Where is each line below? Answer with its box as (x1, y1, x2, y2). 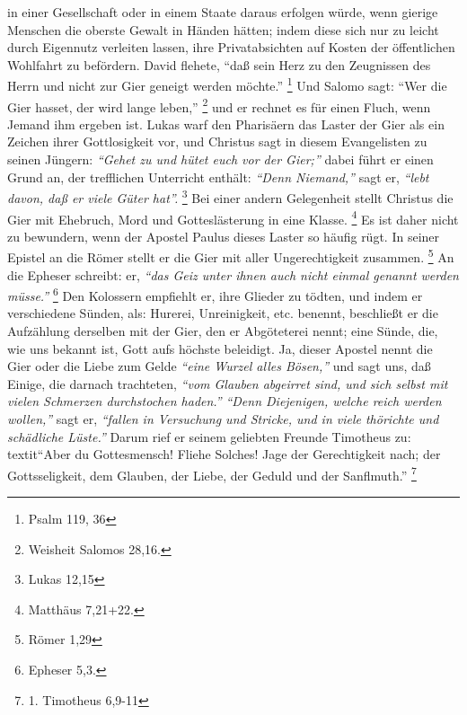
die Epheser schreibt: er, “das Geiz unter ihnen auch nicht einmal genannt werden (7, 265, 459, 284)
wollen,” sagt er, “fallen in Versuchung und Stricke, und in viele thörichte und (7, 410, 439, 428)
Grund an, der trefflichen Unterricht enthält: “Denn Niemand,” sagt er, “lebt (7, 167, 429, 186)
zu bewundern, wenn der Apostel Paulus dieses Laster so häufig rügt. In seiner (7, 226, 440, 245)
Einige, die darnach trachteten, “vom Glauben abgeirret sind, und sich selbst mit (7, 374, 448, 393)
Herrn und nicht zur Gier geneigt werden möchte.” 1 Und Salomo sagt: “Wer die (7, 74, 447, 95)
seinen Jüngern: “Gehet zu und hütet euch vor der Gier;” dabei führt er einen (7, 150, 434, 169)
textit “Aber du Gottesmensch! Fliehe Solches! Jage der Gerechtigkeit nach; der (7, 445, 441, 463)
